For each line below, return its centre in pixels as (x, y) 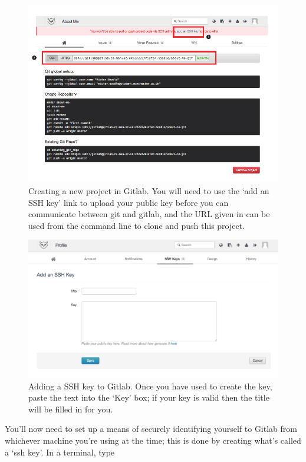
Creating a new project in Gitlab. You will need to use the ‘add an (149, 191)
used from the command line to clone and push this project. (137, 225)
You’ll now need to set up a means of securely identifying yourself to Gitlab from (151, 429)
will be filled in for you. (71, 409)
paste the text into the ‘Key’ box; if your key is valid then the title (149, 397)
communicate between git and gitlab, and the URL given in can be (149, 214)
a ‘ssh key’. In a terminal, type (60, 452)
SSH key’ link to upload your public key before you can (129, 202)
